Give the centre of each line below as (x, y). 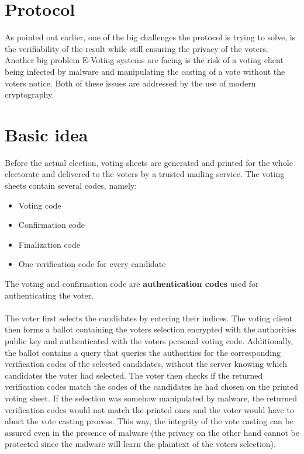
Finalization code (49, 244)
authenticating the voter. (49, 295)
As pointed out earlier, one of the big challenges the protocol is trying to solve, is (150, 37)
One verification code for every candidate (92, 264)
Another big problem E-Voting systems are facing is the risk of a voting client (144, 60)
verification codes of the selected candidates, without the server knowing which (146, 364)
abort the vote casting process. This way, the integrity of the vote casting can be (149, 421)
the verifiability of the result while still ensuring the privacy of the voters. (137, 48)
